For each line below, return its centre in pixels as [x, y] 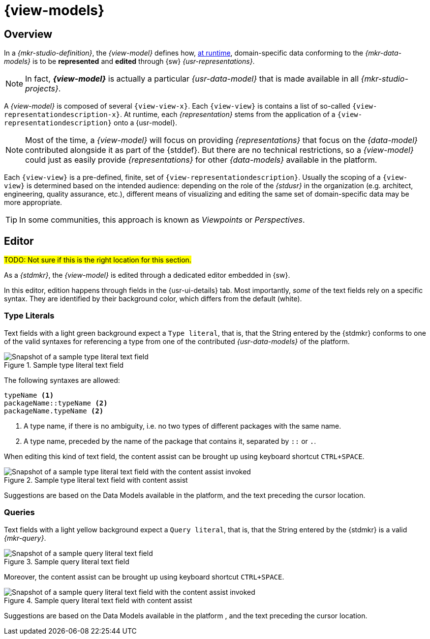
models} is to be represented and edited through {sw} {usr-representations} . [129, 61]
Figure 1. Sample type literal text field [64, 365]
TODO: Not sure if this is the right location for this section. [98, 260]
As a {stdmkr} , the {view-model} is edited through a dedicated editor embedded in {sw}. [147, 275]
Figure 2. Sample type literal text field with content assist [96, 480]
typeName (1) [29, 395]
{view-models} [54, 10]
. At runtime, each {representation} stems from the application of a [228, 115]
